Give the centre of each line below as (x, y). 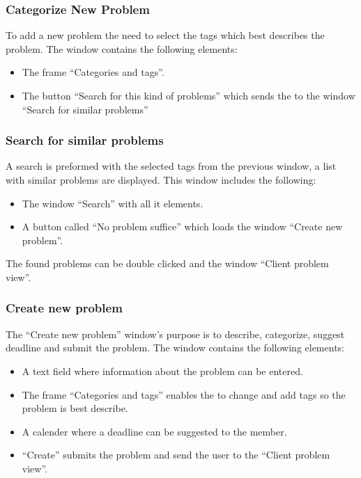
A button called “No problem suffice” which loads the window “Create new (182, 226)
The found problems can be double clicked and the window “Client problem (167, 263)
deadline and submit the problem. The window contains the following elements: (175, 348)
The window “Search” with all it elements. (113, 203)
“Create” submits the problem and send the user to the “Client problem (176, 455)
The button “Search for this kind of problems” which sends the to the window (189, 95)
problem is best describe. (75, 408)
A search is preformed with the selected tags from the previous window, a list (171, 166)
